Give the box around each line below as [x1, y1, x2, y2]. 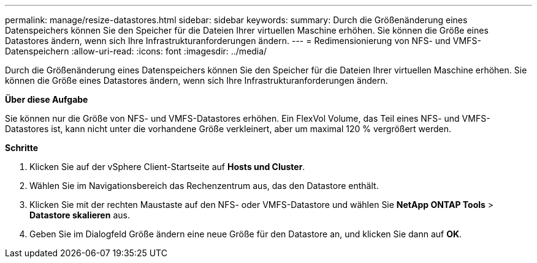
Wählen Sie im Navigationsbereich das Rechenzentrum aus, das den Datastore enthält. [29, 180, 379, 191]
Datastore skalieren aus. [29, 210, 130, 220]
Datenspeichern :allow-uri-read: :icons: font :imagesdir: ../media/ [5, 46, 267, 56]
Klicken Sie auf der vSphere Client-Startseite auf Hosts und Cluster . [29, 161, 305, 172]
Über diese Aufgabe [5, 94, 88, 105]
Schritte [5, 143, 38, 153]
